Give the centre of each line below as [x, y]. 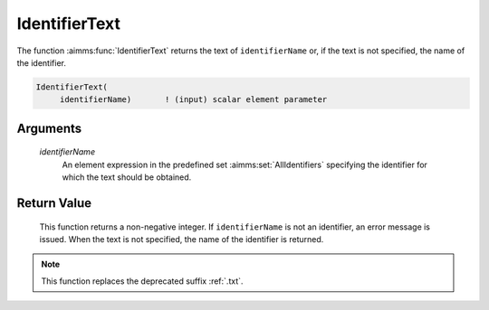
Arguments [49, 128]
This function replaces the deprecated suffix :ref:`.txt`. [142, 281]
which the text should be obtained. [127, 177]
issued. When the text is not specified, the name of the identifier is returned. [182, 239]
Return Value [54, 203]
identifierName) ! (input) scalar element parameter [193, 100]
